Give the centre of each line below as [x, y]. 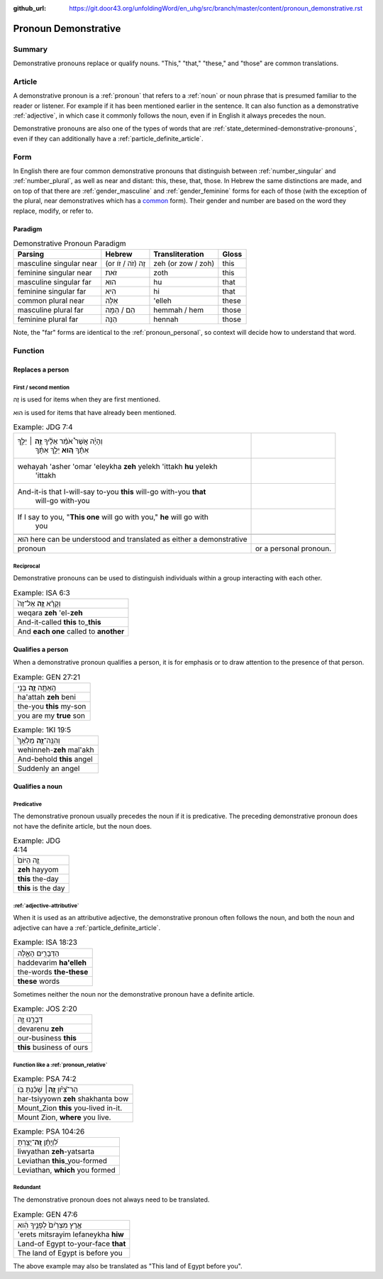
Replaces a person [41, 370]
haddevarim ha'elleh [52, 963]
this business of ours [53, 1048]
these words [39, 981]
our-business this [47, 1038]
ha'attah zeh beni [46, 697]
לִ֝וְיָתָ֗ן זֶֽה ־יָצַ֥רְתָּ [38, 1142]
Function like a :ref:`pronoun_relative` [60, 1065]
